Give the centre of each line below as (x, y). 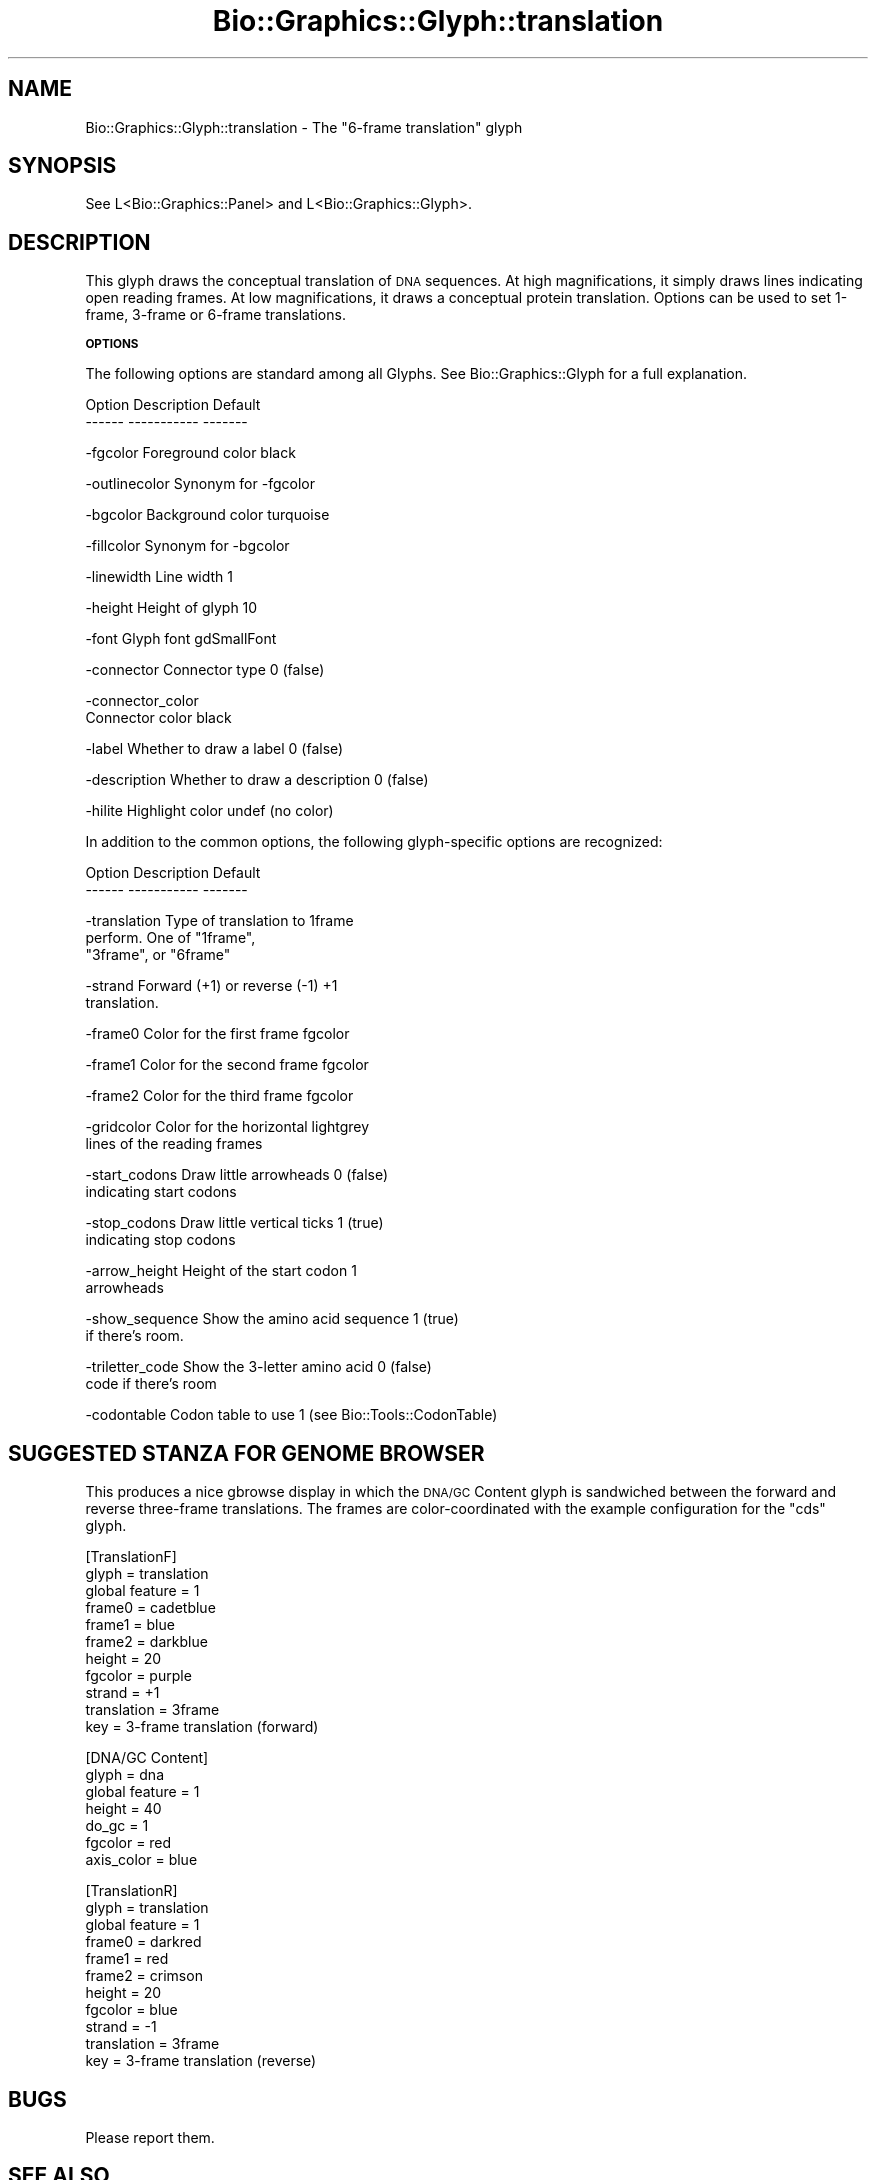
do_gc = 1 (117, 1826)
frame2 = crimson (144, 1976)
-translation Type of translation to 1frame (219, 921)
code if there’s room (151, 1384)
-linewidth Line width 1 (159, 577)
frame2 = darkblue (146, 1642)
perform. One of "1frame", (170, 938)
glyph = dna (124, 1775)
